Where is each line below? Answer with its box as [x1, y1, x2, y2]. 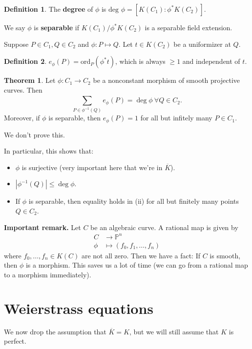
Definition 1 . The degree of [4, 4, 93, 14]
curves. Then [4, 84, 42, 95]
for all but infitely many [140, 113, 212, 123]
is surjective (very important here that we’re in [21, 162, 163, 172]
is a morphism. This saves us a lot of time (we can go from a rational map [25, 260, 248, 270]
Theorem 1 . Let [4, 75, 56, 85]
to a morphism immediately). [4, 269, 91, 279]
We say [4, 22, 25, 32]
